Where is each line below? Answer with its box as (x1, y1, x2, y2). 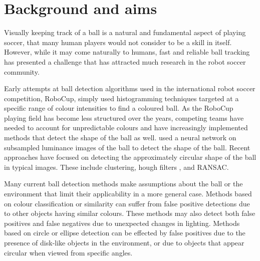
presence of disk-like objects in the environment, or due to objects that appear (4, 237, 244, 247)
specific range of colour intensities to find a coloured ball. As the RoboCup (4, 103, 233, 113)
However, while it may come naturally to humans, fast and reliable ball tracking (4, 47, 250, 57)
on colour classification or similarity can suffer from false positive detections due (4, 198, 250, 208)
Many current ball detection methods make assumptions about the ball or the (4, 178, 243, 189)
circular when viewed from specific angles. (4, 247, 133, 257)
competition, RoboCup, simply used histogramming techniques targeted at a (4, 93, 239, 103)
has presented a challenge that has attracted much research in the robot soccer (4, 56, 246, 67)
